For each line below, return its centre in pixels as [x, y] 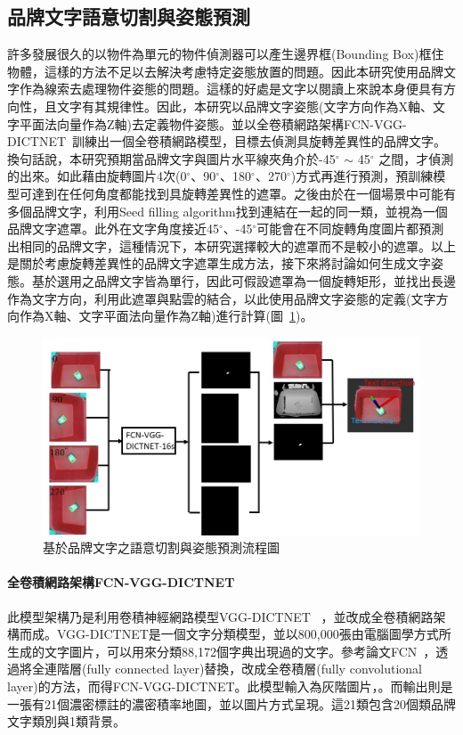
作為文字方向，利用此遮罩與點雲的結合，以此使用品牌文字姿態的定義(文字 [222, 298]
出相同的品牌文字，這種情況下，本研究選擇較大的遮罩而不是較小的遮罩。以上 [231, 245]
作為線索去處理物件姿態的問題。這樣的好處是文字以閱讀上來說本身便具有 [231, 89]
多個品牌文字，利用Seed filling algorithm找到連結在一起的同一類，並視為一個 [227, 211]
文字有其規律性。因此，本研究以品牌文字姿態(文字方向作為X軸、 [244, 106]
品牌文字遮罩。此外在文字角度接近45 [113, 229]
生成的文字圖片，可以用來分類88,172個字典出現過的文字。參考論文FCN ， [222, 651]
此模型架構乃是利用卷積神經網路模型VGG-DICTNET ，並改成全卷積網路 [220, 616]
